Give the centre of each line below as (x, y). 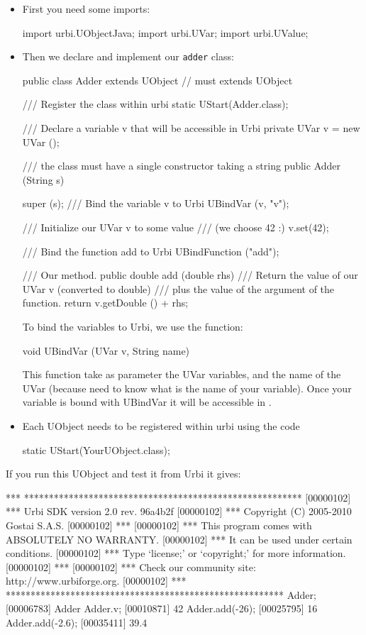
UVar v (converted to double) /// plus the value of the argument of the (178, 288)
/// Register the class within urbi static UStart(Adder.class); (155, 104)
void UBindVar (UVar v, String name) (106, 350)
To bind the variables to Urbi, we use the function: (133, 326)
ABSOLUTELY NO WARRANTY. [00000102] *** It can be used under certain (179, 539)
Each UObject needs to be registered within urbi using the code (161, 425)
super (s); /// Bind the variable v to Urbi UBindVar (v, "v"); (156, 203)
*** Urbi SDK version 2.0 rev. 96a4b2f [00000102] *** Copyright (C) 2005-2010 (179, 511)
